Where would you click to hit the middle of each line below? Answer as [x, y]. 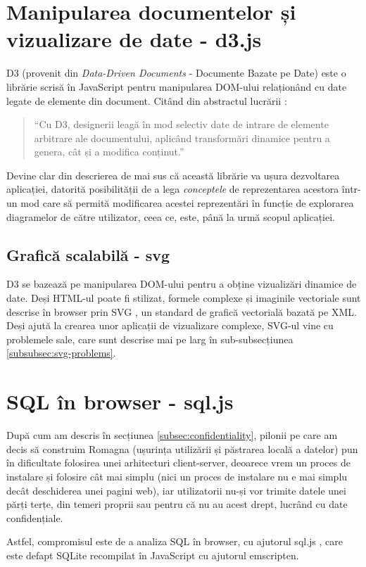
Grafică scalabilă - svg [88, 254]
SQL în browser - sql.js [120, 401]
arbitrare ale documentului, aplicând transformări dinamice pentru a [182, 138]
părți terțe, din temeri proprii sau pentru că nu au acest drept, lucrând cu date [177, 504]
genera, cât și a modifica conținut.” [109, 152]
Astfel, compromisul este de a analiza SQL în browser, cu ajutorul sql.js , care [175, 541]
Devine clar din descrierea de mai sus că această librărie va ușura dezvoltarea [173, 175]
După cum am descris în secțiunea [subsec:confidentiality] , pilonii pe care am [172, 435]
